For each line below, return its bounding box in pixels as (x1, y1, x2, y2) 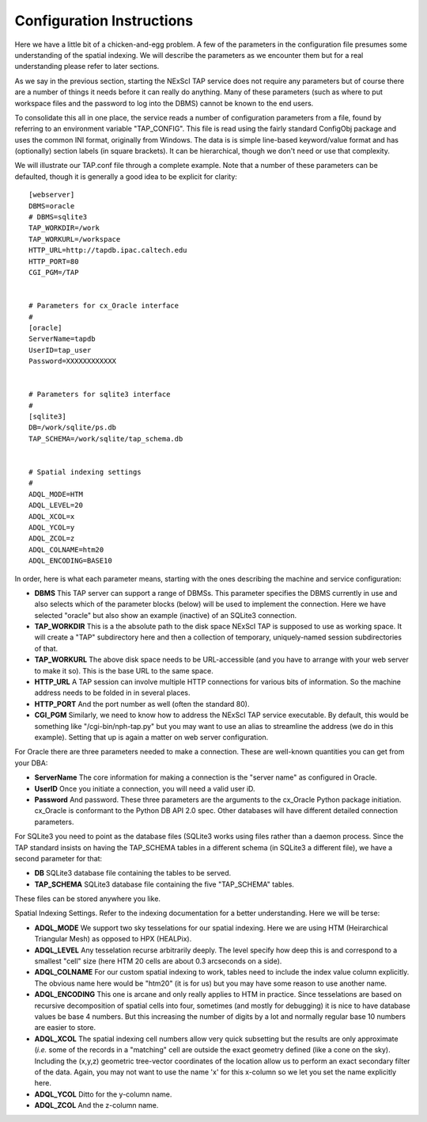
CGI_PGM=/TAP (28, 268, 79, 277)
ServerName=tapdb (28, 334, 96, 344)
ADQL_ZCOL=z (28, 534, 75, 543)
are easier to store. (34, 1023, 96, 1032)
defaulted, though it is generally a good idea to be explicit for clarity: (14, 171, 237, 181)
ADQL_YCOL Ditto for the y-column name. (34, 1090, 172, 1099)
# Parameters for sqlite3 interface (28, 390, 171, 399)
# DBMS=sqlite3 (28, 212, 88, 222)
